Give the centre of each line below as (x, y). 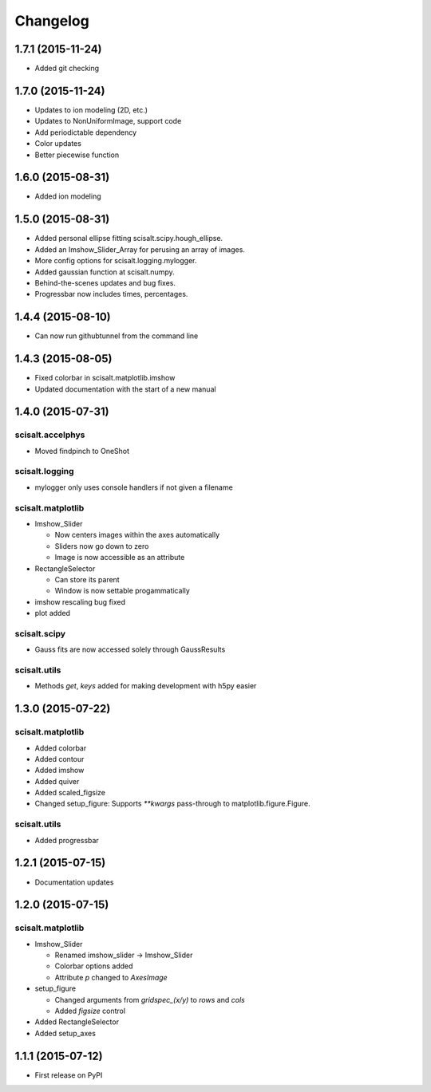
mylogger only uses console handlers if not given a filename (134, 487)
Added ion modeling (68, 196)
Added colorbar (61, 748)
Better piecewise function (77, 155)
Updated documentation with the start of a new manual (125, 389)
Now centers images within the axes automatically (137, 535)
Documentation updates (74, 882)
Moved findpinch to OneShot (82, 451)
